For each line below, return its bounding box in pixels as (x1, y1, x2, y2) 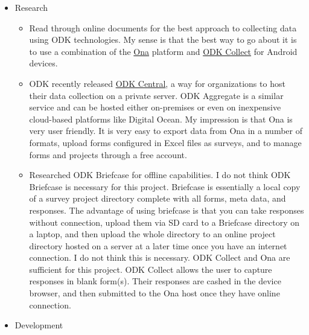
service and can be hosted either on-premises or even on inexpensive (29, 101, 281, 113)
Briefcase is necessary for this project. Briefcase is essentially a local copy (29, 180, 301, 193)
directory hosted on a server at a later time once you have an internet (29, 239, 287, 252)
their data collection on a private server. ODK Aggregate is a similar (29, 89, 284, 101)
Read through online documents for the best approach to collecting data (29, 21, 297, 34)
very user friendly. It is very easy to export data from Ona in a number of (29, 124, 303, 137)
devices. (29, 57, 58, 69)
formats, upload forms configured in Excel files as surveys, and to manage (29, 136, 302, 148)
